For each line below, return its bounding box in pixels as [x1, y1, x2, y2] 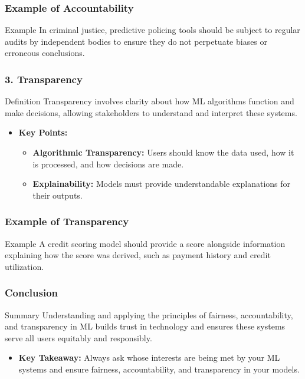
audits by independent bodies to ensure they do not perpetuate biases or [5, 35, 268, 47]
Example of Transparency [5, 214, 129, 229]
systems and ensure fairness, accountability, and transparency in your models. [18, 362, 300, 375]
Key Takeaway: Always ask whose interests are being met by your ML [18, 351, 280, 364]
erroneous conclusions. [5, 47, 85, 59]
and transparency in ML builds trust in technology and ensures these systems [5, 320, 286, 332]
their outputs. [32, 189, 83, 201]
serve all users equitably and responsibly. [5, 331, 152, 344]
